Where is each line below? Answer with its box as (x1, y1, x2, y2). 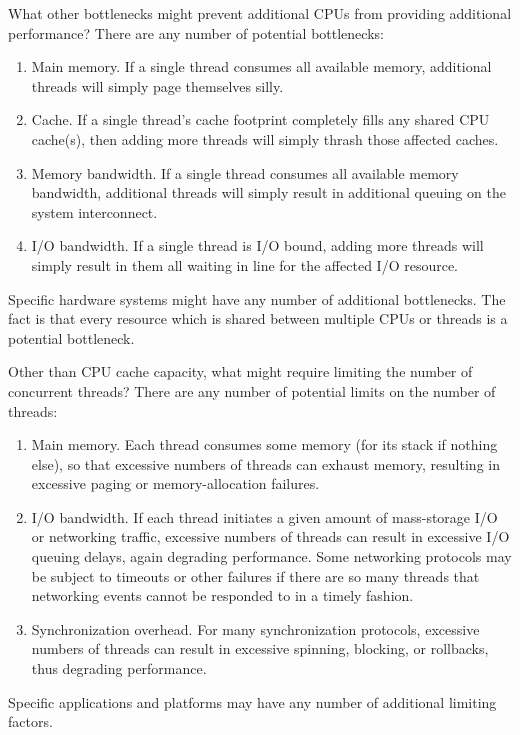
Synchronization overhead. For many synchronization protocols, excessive (31, 618, 480, 639)
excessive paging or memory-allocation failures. (31, 473, 320, 494)
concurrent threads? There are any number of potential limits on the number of (8, 380, 496, 401)
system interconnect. (31, 201, 158, 222)
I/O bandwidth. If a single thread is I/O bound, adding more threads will (31, 235, 484, 256)
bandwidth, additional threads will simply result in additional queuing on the (31, 182, 506, 203)
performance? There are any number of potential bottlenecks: (8, 22, 384, 43)
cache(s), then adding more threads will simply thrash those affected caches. (31, 128, 499, 149)
